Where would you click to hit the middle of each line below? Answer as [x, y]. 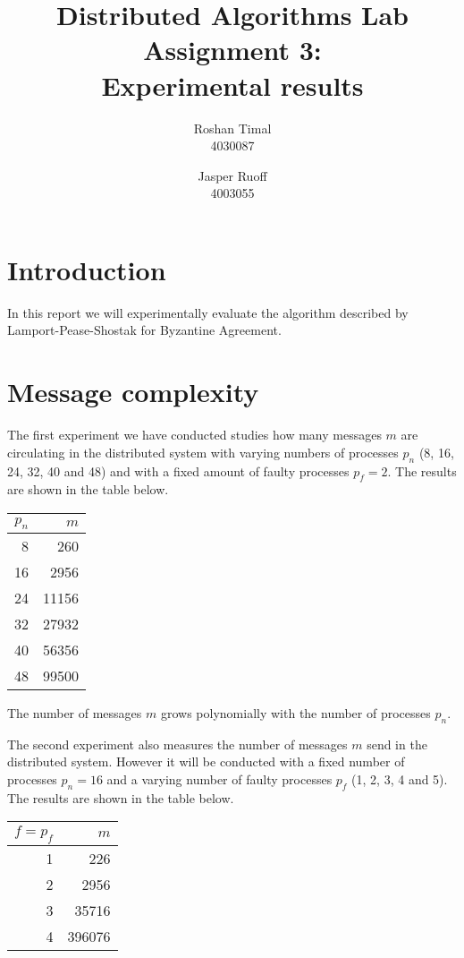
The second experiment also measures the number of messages [177, 744]
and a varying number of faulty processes [219, 779]
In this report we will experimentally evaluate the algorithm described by [208, 312]
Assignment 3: [232, 50]
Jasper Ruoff [232, 175]
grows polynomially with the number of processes [295, 713]
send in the [397, 744]
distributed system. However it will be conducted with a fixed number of [206, 761]
